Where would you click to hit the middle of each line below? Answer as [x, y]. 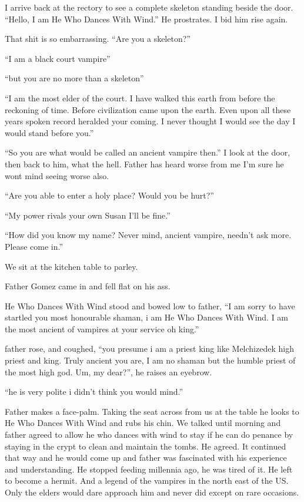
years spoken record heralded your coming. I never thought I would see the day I [150, 121]
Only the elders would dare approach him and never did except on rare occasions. [152, 492]
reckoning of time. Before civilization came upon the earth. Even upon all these [148, 109]
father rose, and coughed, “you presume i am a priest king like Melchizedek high [149, 349]
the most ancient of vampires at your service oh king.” [102, 328]
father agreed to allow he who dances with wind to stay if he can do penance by [149, 435]
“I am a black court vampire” [58, 58]
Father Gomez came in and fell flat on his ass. [88, 286]
